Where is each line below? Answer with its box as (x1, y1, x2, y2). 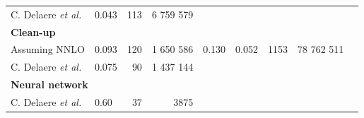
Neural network (11, 77, 88, 92)
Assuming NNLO (11, 42, 85, 57)
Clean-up (11, 24, 56, 39)
